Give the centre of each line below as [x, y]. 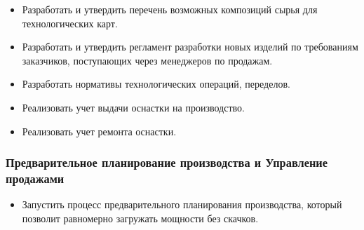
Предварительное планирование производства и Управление [167, 162]
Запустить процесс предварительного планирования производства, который [182, 204]
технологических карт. [70, 23]
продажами [35, 178]
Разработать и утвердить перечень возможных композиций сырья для [170, 9]
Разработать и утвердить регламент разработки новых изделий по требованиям [190, 47]
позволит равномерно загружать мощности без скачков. [140, 218]
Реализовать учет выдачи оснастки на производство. [133, 107]
